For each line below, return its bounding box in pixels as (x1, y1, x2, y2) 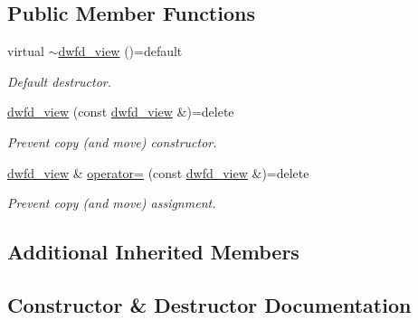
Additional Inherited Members (7, 238, 299, 266)
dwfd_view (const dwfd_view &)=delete (7, 102, 234, 121)
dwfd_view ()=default (58, 42, 183, 61)
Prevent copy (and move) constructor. (7, 132, 217, 151)
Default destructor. (7, 71, 112, 90)
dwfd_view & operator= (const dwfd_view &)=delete (7, 163, 309, 182)
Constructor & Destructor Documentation (7, 290, 412, 318)
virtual (7, 42, 44, 61)
